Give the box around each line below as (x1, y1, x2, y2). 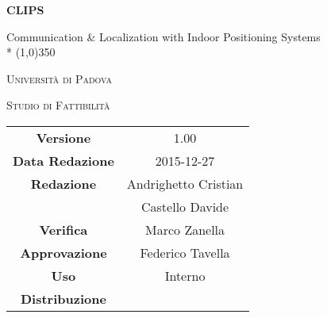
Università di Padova (6, 70, 112, 86)
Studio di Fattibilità (6, 97, 110, 113)
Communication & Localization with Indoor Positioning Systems (6, 28, 321, 44)
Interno (164, 266, 206, 285)
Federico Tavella (140, 243, 230, 262)
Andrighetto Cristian (126, 174, 244, 193)
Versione (36, 128, 91, 147)
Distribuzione (20, 289, 106, 308)
